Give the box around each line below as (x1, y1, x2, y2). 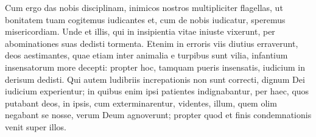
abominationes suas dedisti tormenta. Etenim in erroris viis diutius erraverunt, (5, 37, 298, 49)
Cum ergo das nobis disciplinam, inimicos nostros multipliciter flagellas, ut (5, 1, 283, 13)
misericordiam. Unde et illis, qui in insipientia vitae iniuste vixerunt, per (5, 25, 275, 38)
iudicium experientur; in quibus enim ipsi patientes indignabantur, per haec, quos (5, 85, 309, 97)
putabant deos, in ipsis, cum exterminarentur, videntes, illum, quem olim (5, 96, 277, 109)
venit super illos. (5, 120, 66, 133)
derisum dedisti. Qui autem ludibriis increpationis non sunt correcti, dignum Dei (5, 72, 305, 85)
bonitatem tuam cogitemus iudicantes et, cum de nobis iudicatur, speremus (5, 13, 286, 26)
